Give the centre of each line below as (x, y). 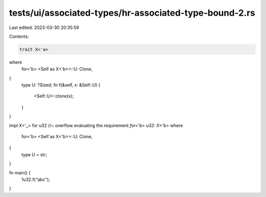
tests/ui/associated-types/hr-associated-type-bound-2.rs (132, 13)
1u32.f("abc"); (36, 179)
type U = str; (34, 154)
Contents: (19, 36)
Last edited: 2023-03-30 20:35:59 (44, 28)
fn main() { (20, 172)
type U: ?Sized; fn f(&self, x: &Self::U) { (61, 85)
